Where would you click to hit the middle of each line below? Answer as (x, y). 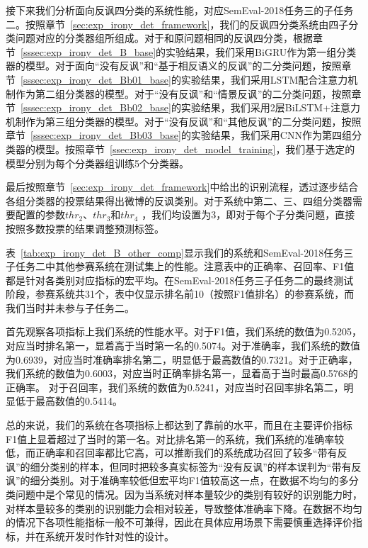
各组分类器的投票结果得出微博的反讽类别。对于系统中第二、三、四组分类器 (179, 200)
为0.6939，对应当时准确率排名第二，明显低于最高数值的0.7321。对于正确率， (182, 359)
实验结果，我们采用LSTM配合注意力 (264, 79)
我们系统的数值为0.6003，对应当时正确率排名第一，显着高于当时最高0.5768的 (182, 373)
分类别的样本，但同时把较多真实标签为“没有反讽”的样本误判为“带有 (196, 466)
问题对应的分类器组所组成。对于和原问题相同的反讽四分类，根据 (164, 38)
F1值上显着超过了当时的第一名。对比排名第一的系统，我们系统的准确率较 (175, 438)
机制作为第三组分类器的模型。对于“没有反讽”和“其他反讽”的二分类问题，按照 (184, 121)
